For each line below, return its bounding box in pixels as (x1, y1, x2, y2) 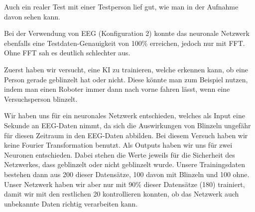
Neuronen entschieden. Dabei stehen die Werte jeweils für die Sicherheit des (4, 149, 235, 160)
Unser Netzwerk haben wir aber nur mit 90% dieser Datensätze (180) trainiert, (4, 179, 245, 189)
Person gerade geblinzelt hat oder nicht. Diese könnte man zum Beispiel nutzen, (4, 74, 248, 84)
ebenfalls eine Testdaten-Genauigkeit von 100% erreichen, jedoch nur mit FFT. (4, 37, 245, 48)
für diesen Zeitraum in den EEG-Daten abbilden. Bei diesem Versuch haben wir (4, 130, 248, 140)
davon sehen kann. (4, 11, 60, 21)
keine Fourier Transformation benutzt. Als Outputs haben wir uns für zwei (4, 140, 233, 150)
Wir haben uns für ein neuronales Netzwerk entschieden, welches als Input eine (4, 110, 245, 121)
